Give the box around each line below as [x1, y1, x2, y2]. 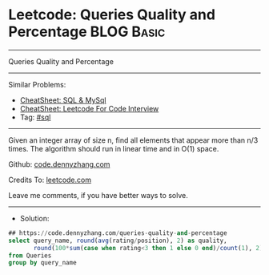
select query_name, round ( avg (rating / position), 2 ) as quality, [8, 237, 227, 245]
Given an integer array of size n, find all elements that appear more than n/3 [8, 135, 259, 145]
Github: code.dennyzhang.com [8, 159, 110, 169]
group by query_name [8, 259, 78, 267]
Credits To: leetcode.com [8, 175, 92, 184]
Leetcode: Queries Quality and [8, 6, 216, 24]
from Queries [8, 251, 52, 260]
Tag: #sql [19, 112, 51, 122]
